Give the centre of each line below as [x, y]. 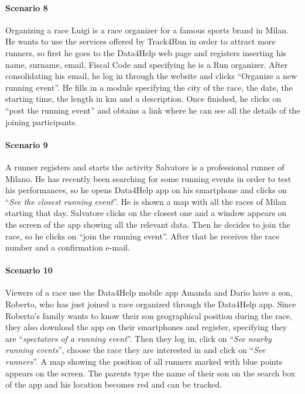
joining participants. [42, 121]
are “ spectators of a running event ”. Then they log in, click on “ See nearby [138, 338]
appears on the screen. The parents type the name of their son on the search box [150, 373]
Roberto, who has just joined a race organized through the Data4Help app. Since [151, 304]
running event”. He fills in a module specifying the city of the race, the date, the [149, 87]
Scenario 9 [27, 144]
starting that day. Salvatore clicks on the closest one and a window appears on [146, 213]
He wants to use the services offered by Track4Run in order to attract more [140, 41]
